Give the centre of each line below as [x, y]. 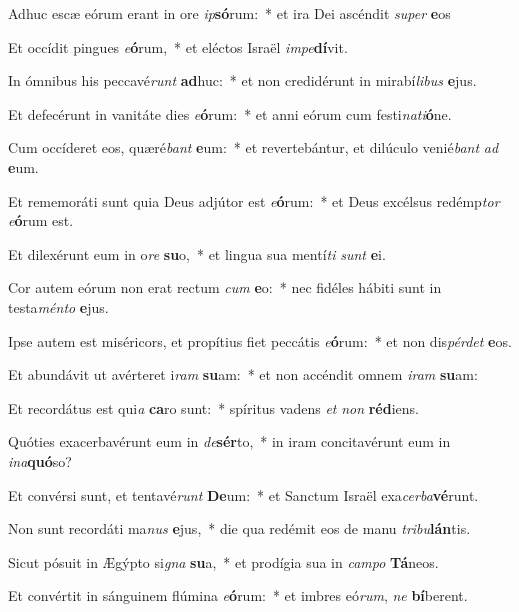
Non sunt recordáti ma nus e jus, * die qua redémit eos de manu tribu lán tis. [239, 528]
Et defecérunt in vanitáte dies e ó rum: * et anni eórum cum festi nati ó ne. [230, 113]
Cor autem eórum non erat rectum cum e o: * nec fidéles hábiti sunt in [225, 287]
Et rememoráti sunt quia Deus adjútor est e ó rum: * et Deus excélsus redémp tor [254, 200]
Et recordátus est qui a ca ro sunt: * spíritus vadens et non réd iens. [213, 407]
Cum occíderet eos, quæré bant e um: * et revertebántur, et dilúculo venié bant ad [253, 147]
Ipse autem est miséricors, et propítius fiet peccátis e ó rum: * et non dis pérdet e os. [260, 340]
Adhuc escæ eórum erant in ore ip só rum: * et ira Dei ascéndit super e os [229, 13]
